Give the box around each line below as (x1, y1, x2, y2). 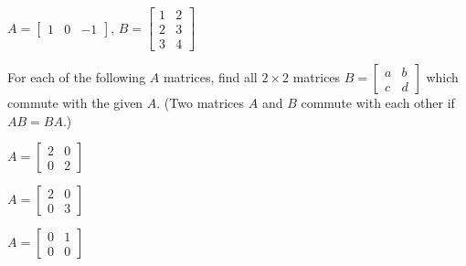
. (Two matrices (156, 93, 245, 112)
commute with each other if (301, 93, 455, 112)
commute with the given (7, 93, 143, 112)
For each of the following (7, 68, 146, 87)
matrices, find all (163, 68, 258, 87)
